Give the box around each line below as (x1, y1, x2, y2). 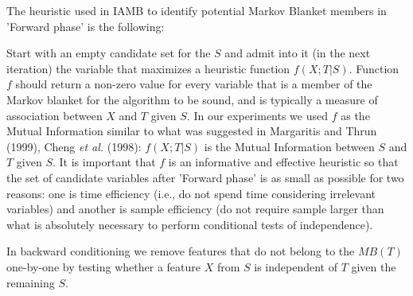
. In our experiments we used (186, 107, 329, 123)
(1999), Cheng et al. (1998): (6, 138, 142, 154)
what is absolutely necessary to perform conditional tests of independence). (6, 216, 373, 232)
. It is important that (53, 154, 156, 170)
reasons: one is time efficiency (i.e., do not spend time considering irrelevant (6, 185, 376, 201)
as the (341, 107, 370, 123)
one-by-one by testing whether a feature (6, 258, 201, 275)
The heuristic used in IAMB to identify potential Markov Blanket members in (6, 2, 387, 18)
